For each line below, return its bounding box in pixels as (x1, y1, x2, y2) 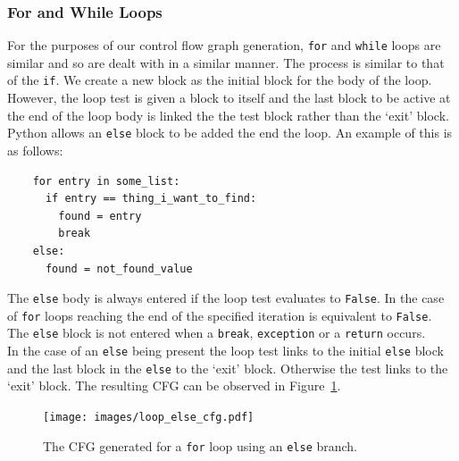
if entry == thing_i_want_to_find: (45, 192, 257, 205)
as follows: (7, 140, 63, 159)
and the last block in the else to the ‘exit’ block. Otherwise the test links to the (7, 358, 448, 377)
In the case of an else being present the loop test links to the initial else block (7, 341, 444, 360)
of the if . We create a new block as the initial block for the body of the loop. (7, 71, 432, 89)
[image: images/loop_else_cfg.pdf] (43, 411, 255, 423)
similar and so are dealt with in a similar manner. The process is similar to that (7, 53, 445, 71)
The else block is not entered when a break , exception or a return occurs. (7, 323, 426, 342)
